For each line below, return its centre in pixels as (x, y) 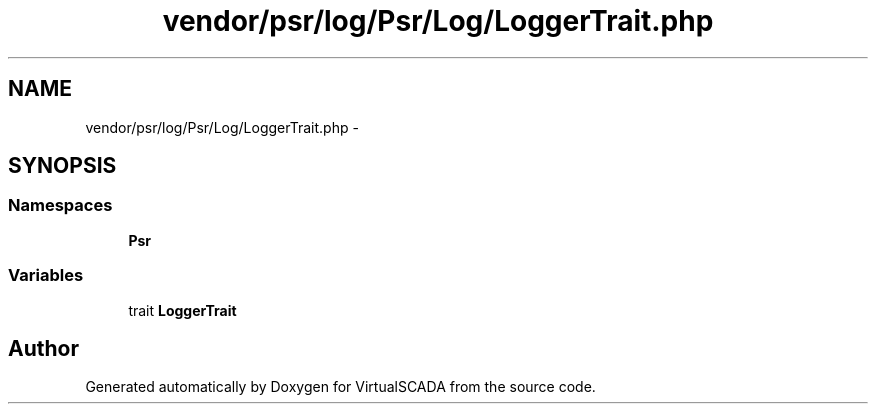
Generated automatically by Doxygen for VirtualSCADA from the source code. (340, 387)
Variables (46, 275)
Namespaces (60, 205)
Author (43, 348)
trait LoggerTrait (182, 310)
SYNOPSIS (62, 166)
